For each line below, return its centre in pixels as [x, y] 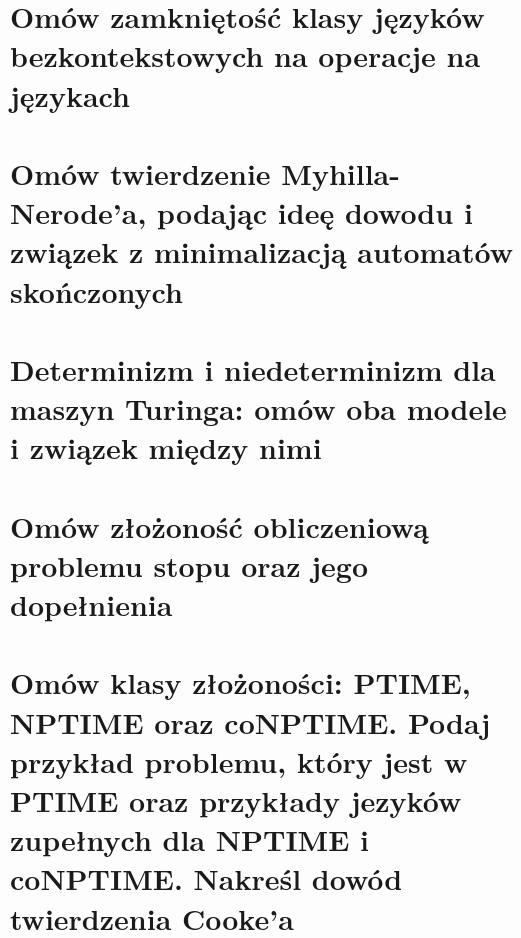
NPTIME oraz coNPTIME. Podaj [250, 721]
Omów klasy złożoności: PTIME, [240, 682]
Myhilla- [340, 172]
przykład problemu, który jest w [239, 760]
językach [70, 94]
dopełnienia [91, 604]
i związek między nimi [166, 447]
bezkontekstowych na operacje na [245, 55]
